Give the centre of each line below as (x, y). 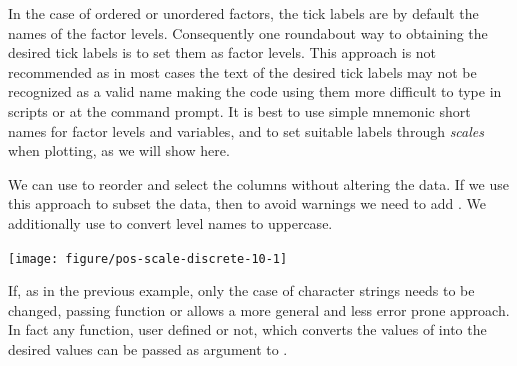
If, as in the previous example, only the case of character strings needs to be (241, 290)
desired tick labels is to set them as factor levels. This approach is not (222, 52)
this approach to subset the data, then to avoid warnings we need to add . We (247, 203)
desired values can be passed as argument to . (148, 348)
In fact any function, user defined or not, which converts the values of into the (247, 329)
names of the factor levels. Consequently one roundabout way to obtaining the (248, 32)
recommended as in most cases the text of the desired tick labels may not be (242, 71)
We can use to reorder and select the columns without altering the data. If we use (258, 183)
